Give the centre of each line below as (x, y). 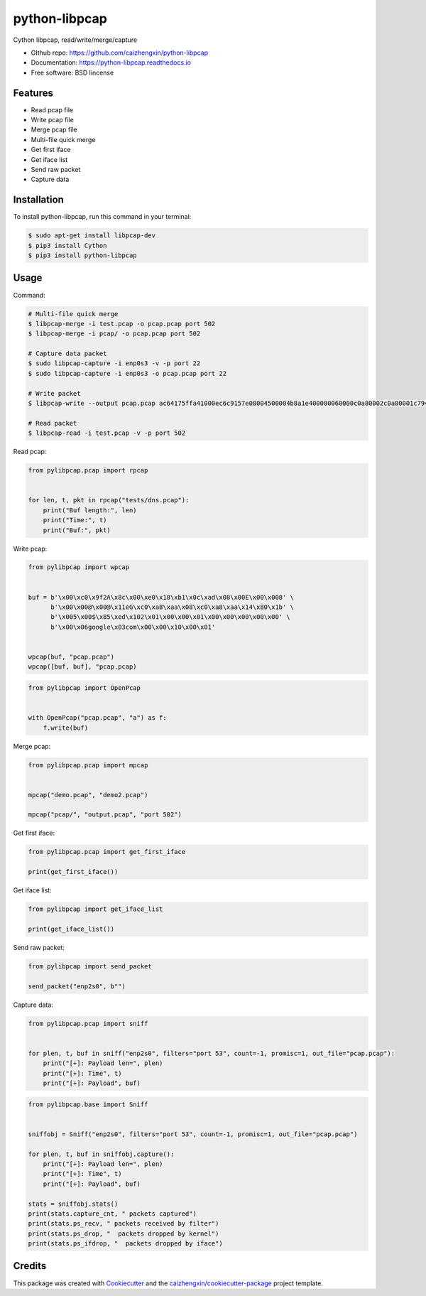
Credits (30, 1266)
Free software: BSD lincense (72, 72)
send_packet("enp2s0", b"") (77, 986)
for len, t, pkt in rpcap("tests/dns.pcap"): (109, 500)
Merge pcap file (54, 130)
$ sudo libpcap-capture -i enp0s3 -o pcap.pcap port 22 (127, 373)
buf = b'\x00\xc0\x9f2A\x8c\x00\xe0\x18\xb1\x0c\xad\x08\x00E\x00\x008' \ (161, 597)
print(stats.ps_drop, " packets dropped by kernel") (124, 1233)
